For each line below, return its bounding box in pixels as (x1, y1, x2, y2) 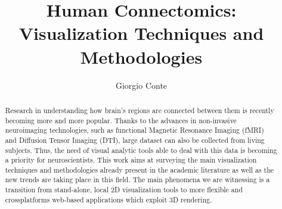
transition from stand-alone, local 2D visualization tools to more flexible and (5, 185, 243, 195)
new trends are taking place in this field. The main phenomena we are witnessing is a (5, 174, 270, 185)
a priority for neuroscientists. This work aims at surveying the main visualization (5, 155, 257, 165)
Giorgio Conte (115, 79, 168, 91)
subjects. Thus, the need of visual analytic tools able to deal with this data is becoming (5, 145, 277, 155)
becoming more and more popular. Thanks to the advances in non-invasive (5, 115, 237, 125)
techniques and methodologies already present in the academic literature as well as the (5, 164, 274, 174)
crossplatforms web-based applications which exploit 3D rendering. (5, 194, 212, 204)
